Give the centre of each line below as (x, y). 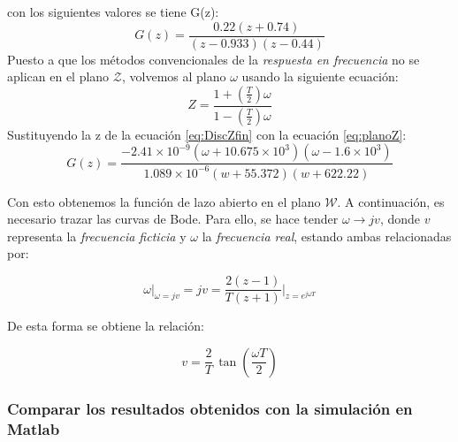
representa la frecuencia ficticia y (97, 236)
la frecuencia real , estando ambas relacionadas (327, 236)
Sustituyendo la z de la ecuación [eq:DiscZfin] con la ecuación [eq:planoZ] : (207, 134)
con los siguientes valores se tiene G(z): (113, 11)
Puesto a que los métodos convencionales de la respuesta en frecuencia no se (214, 59)
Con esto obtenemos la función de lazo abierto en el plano (164, 201)
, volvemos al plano (174, 76)
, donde (400, 219)
